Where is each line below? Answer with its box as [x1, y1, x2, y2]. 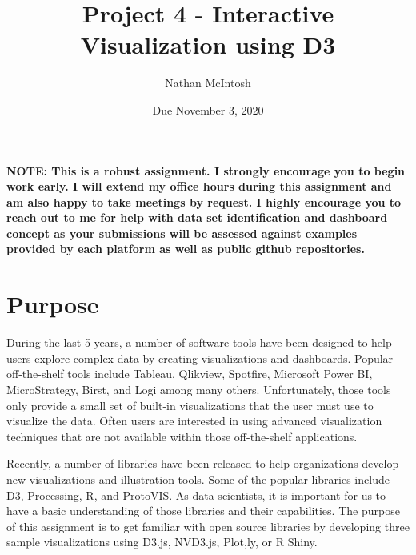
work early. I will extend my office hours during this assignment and [6, 178, 392, 195]
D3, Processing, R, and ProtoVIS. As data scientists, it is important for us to [6, 486, 386, 503]
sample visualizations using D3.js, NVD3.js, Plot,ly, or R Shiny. [6, 533, 318, 550]
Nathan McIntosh [165, 74, 251, 91]
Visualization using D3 [80, 28, 336, 61]
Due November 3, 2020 [152, 101, 264, 118]
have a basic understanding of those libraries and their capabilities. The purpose [6, 502, 400, 519]
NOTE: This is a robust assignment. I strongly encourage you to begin [6, 162, 406, 179]
